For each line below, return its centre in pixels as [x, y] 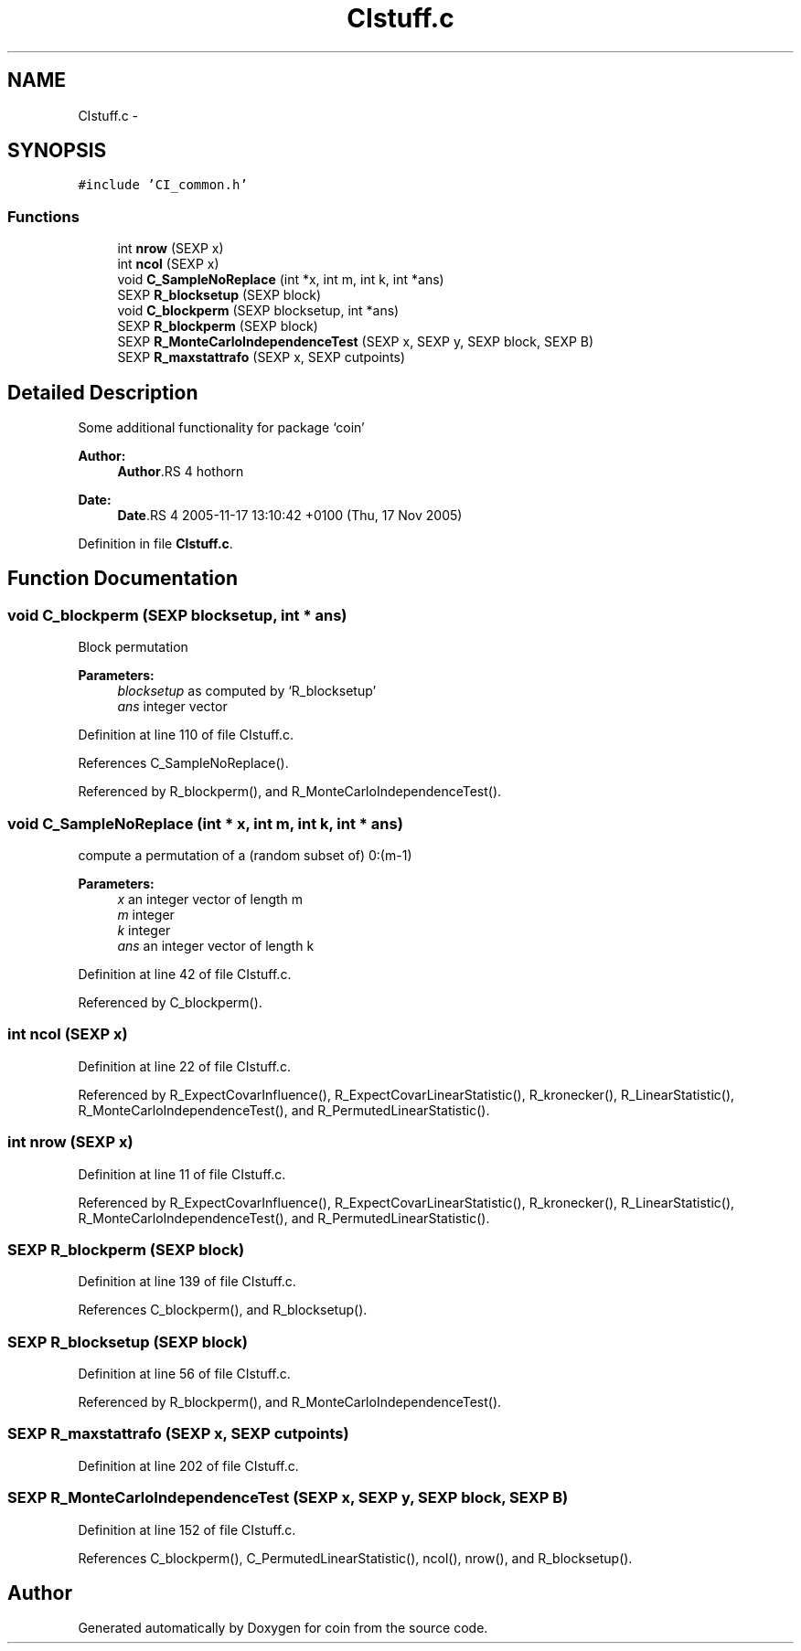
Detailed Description [103, 392]
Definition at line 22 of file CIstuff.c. [184, 1066]
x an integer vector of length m [210, 899]
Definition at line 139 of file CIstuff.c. [187, 1282]
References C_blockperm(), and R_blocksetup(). [223, 1310]
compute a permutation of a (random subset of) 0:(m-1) [245, 855]
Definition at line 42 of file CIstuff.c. [185, 974]
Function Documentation [123, 579]
